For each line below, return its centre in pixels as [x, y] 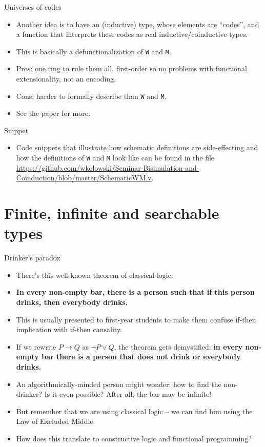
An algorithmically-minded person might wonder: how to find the [119, 384]
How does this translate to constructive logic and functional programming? [134, 438]
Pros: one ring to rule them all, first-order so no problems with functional [131, 68]
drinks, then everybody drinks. [72, 302]
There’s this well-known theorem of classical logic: [95, 275]
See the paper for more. [53, 113]
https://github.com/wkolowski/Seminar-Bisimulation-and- [108, 167]
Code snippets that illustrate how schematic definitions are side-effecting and [137, 147]
